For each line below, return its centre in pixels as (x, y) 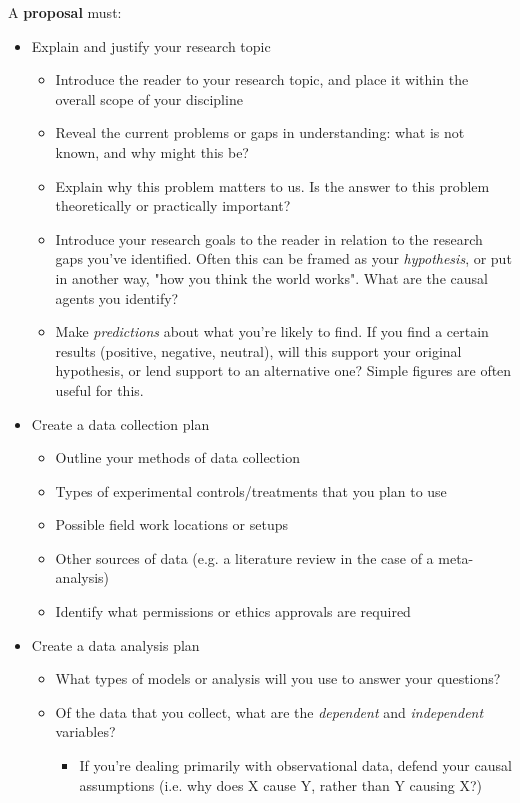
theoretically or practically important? (173, 205)
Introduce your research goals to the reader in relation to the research (269, 238)
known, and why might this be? (152, 151)
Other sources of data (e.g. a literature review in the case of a (244, 557)
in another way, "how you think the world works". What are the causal (271, 277)
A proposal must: (65, 12)
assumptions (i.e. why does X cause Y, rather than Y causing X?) (281, 784)
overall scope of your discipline (149, 98)
